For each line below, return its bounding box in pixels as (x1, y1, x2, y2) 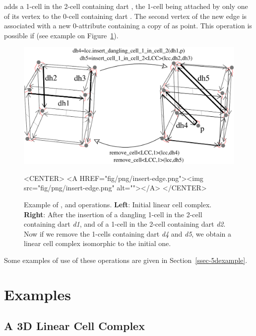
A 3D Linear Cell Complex (4, 318, 145, 334)
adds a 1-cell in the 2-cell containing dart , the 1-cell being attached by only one (4, 1, 248, 11)
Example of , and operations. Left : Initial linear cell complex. (24, 199, 212, 209)
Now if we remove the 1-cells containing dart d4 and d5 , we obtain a (24, 228, 232, 239)
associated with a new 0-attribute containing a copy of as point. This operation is (4, 20, 252, 31)
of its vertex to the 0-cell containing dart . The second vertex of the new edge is (4, 10, 247, 21)
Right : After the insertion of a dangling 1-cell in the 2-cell (24, 209, 202, 219)
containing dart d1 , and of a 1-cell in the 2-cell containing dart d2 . (24, 219, 226, 229)
